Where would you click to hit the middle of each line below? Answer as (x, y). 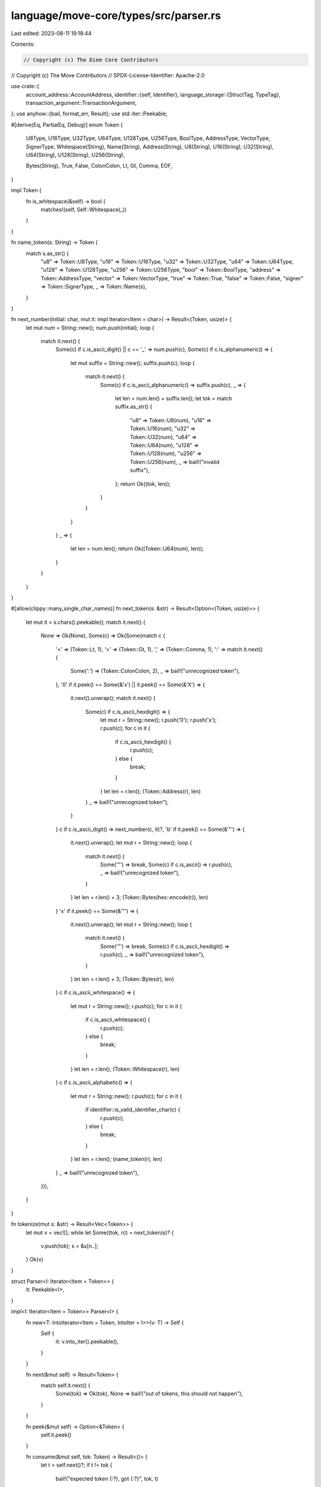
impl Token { (26, 190)
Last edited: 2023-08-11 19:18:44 (51, 33)
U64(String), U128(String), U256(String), (75, 155)
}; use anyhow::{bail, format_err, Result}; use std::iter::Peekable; (89, 114)
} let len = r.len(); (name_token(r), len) (117, 1159)
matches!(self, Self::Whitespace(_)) (84, 209)
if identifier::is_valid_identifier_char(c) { (133, 1110)
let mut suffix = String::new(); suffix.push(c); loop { (133, 363)
